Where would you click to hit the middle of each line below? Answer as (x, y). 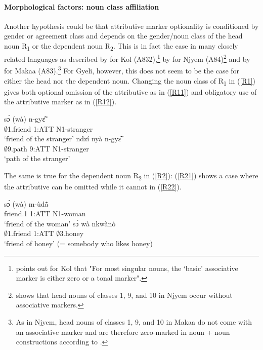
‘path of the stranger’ (37, 158)
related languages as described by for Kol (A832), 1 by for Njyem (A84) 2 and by (127, 58)
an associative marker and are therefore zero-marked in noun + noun (123, 332)
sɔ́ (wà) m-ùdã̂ (26, 203)
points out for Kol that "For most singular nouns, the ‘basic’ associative (127, 268)
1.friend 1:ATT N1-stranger (50, 128)
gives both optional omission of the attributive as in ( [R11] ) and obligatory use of (130, 91)
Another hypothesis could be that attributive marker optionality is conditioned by (131, 26)
